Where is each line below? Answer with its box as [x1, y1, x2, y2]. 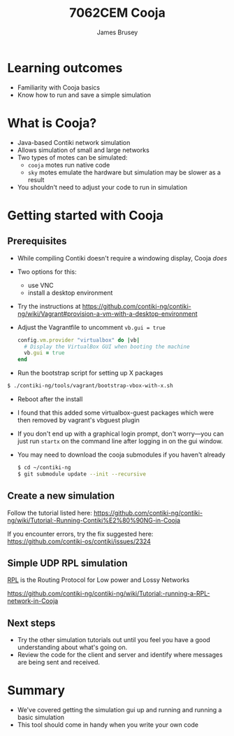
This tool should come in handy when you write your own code [17, 721, 199, 729]
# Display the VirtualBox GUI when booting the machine [24, 343, 190, 350]
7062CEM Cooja [69, 5, 166, 21]
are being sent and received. [17, 658, 100, 667]
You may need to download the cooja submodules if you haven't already [17, 450, 226, 459]
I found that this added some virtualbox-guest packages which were [17, 408, 214, 417]
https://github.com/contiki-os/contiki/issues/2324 [7, 537, 152, 546]
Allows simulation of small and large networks [17, 146, 150, 154]
